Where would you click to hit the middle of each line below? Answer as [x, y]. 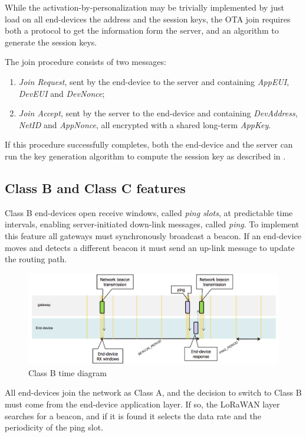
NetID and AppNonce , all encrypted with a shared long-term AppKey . [145, 124]
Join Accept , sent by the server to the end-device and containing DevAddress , [158, 113]
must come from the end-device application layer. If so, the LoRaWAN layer [142, 404]
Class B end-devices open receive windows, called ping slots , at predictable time [149, 212]
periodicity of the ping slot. [54, 427]
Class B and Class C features [95, 187]
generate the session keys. [51, 42]
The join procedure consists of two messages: [85, 62]
